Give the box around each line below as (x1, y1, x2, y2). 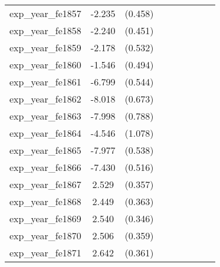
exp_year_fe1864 (9, 126, 81, 140)
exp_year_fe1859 (9, 41, 81, 54)
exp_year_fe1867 (9, 177, 81, 191)
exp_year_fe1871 (9, 246, 81, 259)
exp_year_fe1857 (9, 6, 81, 20)
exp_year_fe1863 (9, 109, 81, 123)
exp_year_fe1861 (9, 75, 81, 88)
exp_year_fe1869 (9, 212, 81, 225)
